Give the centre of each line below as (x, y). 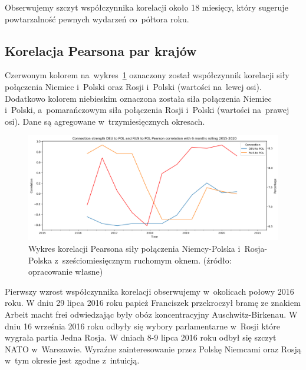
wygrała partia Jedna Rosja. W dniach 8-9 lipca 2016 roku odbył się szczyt (141, 337)
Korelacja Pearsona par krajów (101, 50)
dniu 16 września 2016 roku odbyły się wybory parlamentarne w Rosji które (142, 326)
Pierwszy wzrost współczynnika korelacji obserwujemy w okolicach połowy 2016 (149, 291)
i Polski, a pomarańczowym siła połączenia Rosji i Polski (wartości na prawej (147, 110)
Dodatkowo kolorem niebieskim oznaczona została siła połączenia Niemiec (138, 98)
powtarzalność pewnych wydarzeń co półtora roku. (97, 19)
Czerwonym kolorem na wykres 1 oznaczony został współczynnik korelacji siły (147, 75)
